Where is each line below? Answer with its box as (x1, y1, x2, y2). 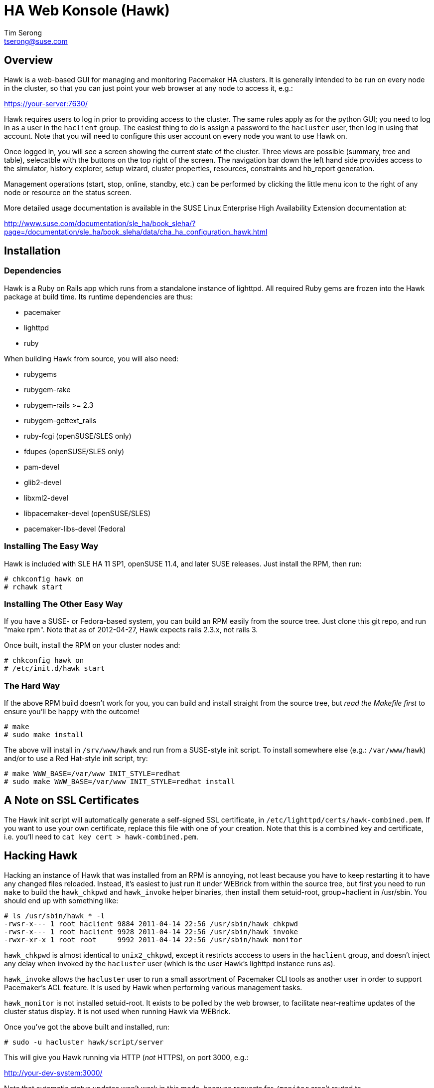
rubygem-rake (24, 385, 71, 394)
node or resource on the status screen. (4, 188, 132, 197)
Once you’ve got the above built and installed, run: (4, 1022, 169, 1031)
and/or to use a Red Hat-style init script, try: (4, 754, 148, 763)
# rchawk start (4, 582, 63, 591)
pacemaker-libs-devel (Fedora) (24, 524, 126, 533)
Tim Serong (4, 28, 42, 37)
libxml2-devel (24, 493, 68, 502)
